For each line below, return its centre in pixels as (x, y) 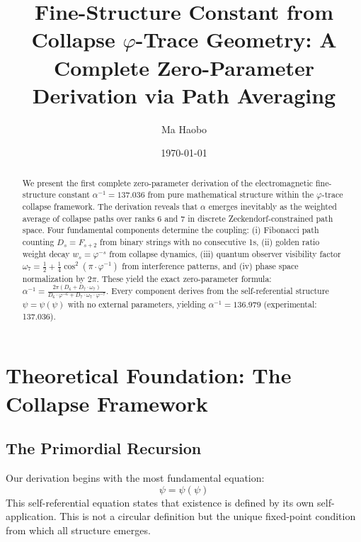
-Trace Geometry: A (236, 39)
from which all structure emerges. (78, 530)
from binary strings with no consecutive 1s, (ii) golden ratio (210, 241)
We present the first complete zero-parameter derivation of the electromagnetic (168, 182)
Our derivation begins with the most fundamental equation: (135, 477)
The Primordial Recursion (104, 448)
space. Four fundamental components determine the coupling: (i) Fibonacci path (171, 230)
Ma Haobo (184, 129)
